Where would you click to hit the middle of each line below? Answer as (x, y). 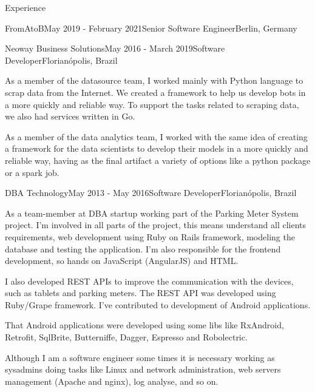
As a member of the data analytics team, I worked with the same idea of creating (156, 136)
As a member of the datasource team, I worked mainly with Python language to (154, 80)
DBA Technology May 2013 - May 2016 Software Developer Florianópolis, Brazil (151, 193)
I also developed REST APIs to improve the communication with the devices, (149, 281)
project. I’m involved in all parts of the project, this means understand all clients (156, 225)
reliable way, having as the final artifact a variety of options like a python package (158, 160)
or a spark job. (32, 172)
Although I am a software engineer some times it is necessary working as (140, 357)
